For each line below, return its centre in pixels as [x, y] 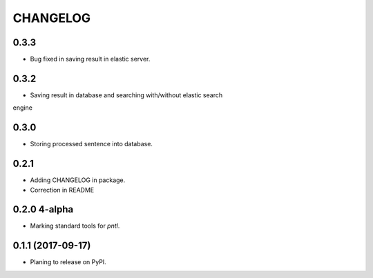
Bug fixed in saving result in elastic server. [90, 59]
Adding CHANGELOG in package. [78, 180]
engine [22, 108]
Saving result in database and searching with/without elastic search [126, 95]
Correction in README [62, 190]
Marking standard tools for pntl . [75, 226]
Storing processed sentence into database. [92, 144]
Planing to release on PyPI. [68, 262]
